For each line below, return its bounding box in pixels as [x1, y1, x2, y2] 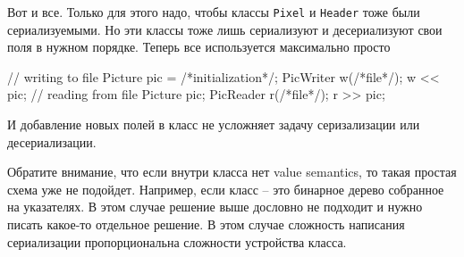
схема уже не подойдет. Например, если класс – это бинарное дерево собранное [7, 179, 444, 198]
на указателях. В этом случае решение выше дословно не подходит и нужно [7, 197, 423, 216]
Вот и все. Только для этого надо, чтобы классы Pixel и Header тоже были [7, 3, 420, 21]
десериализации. [7, 132, 97, 151]
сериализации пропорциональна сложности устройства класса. [7, 232, 347, 251]
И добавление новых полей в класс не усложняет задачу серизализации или [7, 115, 420, 134]
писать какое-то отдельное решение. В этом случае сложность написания [7, 215, 405, 233]
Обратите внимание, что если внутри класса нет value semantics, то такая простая [7, 162, 457, 181]
